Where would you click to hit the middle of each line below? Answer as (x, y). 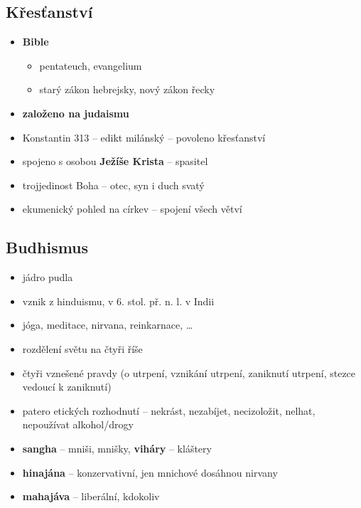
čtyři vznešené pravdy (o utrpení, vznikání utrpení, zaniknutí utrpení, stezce (189, 372)
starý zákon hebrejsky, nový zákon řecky (127, 89)
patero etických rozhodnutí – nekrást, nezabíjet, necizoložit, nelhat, (169, 410)
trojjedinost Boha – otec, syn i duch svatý (113, 185)
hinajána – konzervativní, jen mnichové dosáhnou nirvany (150, 472)
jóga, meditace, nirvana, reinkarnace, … (108, 325)
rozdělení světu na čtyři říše (82, 348)
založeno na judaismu (76, 113)
